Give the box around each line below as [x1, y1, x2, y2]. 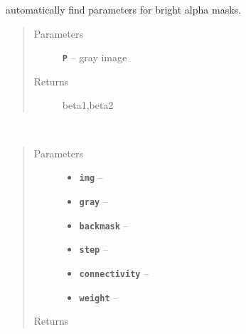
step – [79, 241, 108, 256]
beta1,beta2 [62, 98, 114, 113]
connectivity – [79, 265, 149, 280]
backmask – [79, 217, 129, 232]
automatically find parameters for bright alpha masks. [6, 2, 241, 16]
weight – [79, 289, 119, 304]
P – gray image [62, 50, 127, 65]
